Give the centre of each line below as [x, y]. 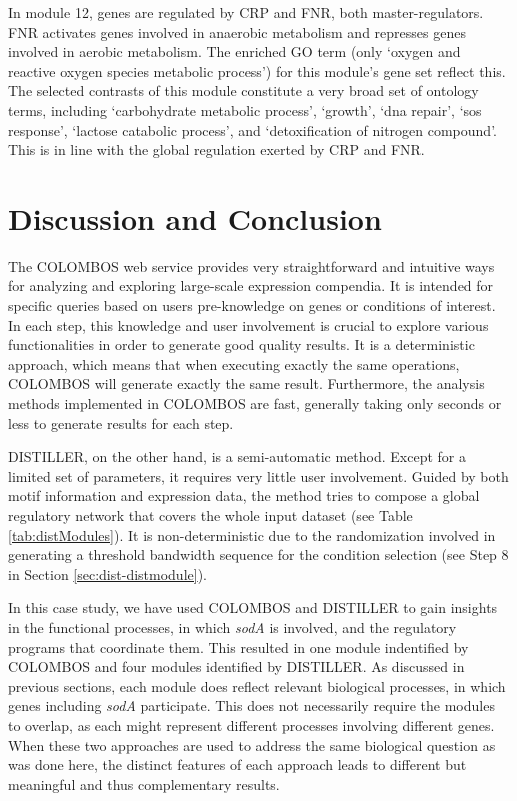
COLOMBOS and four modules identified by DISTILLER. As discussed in [236, 666]
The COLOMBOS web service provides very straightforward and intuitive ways [251, 265]
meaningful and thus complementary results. [144, 783]
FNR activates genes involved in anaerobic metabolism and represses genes [237, 31]
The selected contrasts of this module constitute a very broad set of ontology [243, 90]
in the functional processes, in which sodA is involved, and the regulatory [232, 626]
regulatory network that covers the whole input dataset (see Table [210, 515]
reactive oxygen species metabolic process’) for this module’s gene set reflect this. [257, 70]
